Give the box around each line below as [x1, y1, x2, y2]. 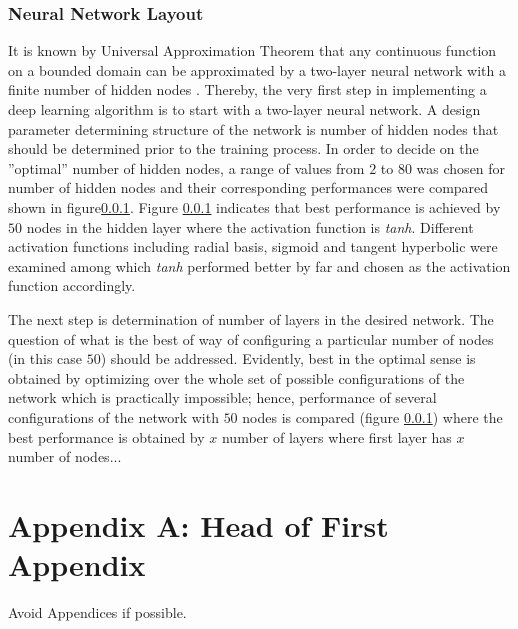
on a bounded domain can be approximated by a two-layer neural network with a [8, 59, 506, 80]
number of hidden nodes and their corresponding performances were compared [8, 177, 489, 198]
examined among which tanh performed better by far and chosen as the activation [8, 255, 511, 276]
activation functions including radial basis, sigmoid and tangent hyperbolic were [8, 236, 498, 257]
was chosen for [416, 157, 506, 178]
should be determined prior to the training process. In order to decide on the [8, 138, 479, 159]
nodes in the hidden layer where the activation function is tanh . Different [26, 216, 474, 237]
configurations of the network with [8, 406, 219, 427]
